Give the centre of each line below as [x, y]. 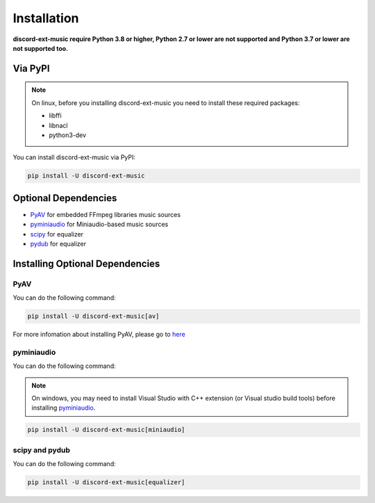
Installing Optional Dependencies [86, 263]
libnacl [58, 125]
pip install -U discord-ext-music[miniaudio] [106, 430]
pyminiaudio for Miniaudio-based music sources [99, 224]
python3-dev [68, 135]
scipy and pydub [42, 450]
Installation [46, 18]
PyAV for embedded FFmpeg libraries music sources [105, 214]
